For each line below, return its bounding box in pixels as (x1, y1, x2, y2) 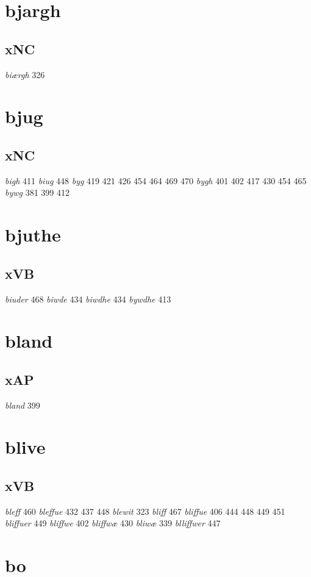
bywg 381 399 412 (5, 186, 70, 199)
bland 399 (5, 398, 40, 411)
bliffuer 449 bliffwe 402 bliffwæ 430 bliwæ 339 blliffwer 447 (5, 517, 221, 529)
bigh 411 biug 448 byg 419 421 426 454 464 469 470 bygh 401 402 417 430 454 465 (5, 174, 307, 187)
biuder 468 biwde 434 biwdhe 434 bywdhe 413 (5, 292, 171, 305)
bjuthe (5, 222, 61, 247)
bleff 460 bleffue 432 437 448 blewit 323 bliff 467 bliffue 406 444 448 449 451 (5, 504, 285, 517)
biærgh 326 (5, 68, 45, 81)
